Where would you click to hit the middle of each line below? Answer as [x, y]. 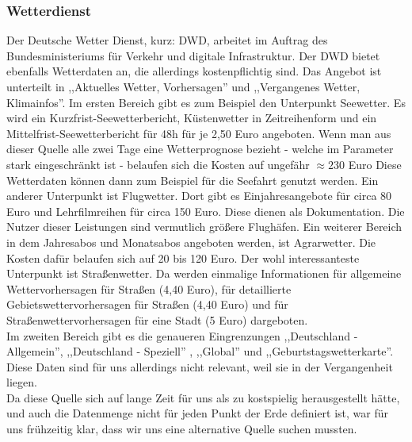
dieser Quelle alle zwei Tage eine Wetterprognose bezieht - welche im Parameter [200, 149]
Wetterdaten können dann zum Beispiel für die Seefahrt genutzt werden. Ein [193, 180]
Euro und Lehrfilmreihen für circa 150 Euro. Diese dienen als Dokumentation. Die [206, 211]
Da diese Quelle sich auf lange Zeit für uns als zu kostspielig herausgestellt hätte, [203, 397]
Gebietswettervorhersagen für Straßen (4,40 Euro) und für [147, 304]
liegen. [22, 382]
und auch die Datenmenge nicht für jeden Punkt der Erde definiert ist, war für [198, 413]
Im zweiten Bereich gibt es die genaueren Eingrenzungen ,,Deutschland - [182, 335]
